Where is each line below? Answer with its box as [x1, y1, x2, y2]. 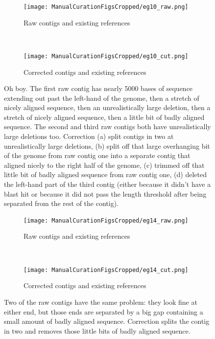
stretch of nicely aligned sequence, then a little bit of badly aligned [4, 112, 205, 122]
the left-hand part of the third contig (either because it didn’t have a [4, 179, 211, 189]
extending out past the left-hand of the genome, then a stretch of [4, 92, 199, 103]
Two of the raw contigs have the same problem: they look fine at [4, 296, 197, 307]
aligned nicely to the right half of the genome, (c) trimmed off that [4, 159, 205, 170]
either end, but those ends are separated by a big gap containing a [4, 306, 203, 316]
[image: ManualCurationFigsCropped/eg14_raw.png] [24, 217, 189, 224]
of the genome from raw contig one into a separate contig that [4, 150, 191, 160]
